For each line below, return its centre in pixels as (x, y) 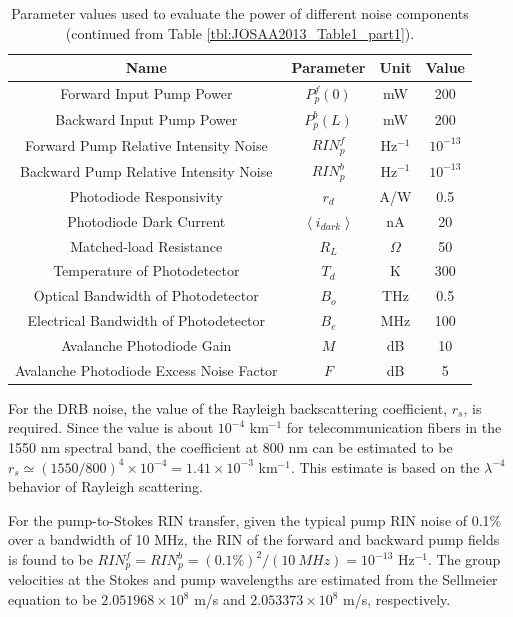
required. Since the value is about (111, 427)
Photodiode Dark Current (146, 220)
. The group (464, 559)
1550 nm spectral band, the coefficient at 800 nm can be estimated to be (230, 447)
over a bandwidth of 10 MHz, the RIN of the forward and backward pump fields (254, 539)
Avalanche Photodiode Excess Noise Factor (146, 369)
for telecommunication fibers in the (394, 427)
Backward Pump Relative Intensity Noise (146, 170)
